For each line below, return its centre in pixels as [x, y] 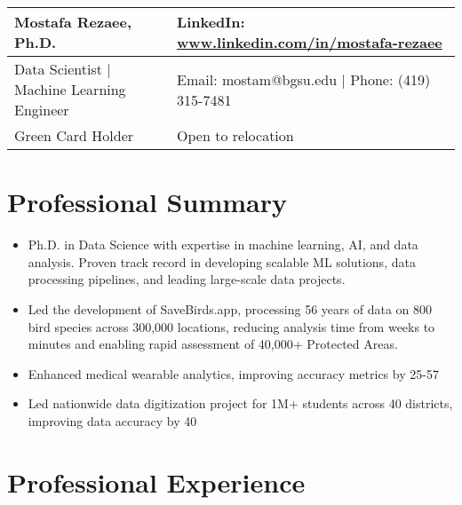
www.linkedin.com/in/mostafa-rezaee [310, 42]
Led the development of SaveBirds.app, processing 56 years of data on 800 [230, 308]
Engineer [42, 110]
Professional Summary [147, 202]
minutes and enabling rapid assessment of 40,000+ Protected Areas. [213, 344]
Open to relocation [235, 135]
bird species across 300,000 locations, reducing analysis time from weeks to [231, 326]
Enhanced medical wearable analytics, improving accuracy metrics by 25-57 [233, 373]
